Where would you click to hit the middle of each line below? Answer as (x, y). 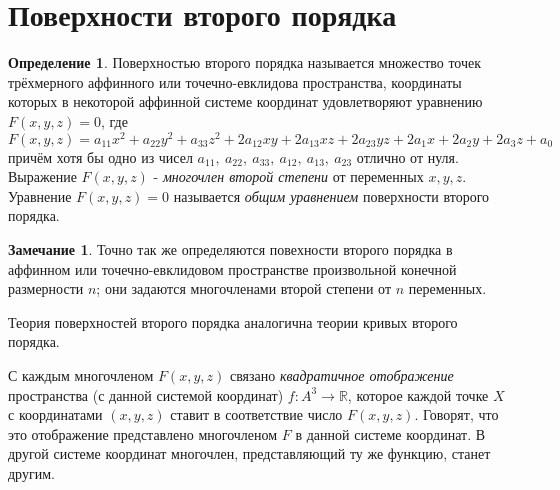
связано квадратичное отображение (341, 374)
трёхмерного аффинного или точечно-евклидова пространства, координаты (235, 81)
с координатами (55, 414)
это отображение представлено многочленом (143, 433)
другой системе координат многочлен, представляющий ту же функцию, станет (249, 453)
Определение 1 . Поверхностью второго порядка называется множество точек (245, 62)
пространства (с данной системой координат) (146, 394)
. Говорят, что (456, 414)
